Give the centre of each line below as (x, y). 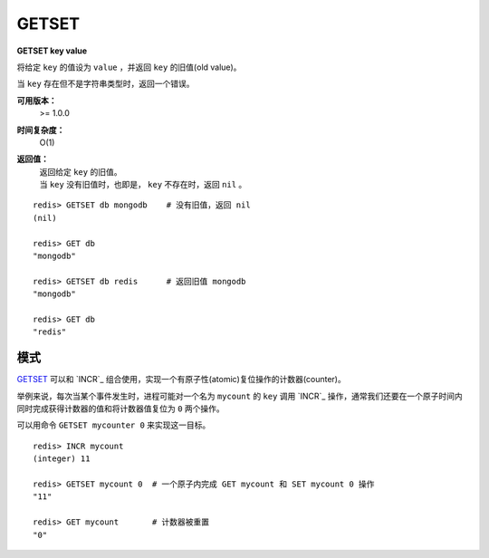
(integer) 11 (62, 459)
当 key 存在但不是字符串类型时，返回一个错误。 (105, 84)
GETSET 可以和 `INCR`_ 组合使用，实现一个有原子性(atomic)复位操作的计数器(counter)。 (181, 380)
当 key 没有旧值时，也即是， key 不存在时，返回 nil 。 (143, 185)
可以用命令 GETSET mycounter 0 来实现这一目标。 (114, 425)
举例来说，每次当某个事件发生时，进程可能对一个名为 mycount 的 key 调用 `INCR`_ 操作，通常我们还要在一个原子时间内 (240, 396)
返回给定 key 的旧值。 (81, 171)
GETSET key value (52, 51)
